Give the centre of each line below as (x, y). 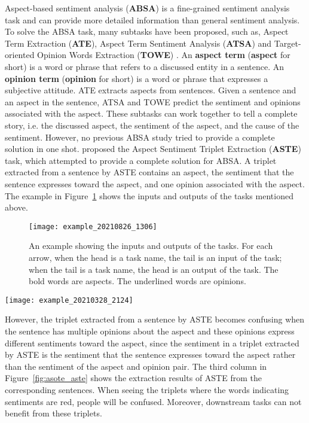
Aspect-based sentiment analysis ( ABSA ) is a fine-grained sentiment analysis (147, 8)
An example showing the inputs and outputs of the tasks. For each (151, 246)
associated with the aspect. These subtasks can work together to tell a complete (151, 113)
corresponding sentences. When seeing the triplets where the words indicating (147, 389)
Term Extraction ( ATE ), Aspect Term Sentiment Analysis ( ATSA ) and (138, 43)
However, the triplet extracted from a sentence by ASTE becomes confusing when (155, 319)
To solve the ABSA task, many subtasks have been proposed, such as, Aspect (147, 31)
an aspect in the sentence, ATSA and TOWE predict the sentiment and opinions (153, 101)
